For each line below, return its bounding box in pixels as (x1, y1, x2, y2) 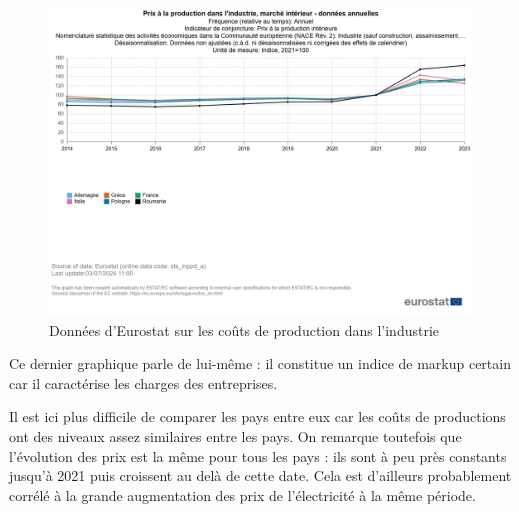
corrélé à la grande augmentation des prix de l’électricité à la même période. (9, 484, 476, 505)
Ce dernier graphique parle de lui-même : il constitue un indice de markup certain (9, 353, 511, 374)
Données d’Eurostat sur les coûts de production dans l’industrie (49, 319, 440, 340)
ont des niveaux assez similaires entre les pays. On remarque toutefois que (9, 426, 462, 447)
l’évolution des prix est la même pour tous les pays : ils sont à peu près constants (9, 445, 507, 466)
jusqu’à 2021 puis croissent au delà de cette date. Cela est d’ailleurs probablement (9, 465, 512, 486)
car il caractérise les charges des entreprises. (9, 372, 278, 393)
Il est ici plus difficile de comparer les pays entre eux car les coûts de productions (9, 406, 506, 427)
